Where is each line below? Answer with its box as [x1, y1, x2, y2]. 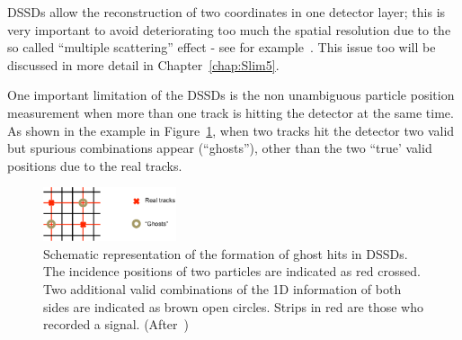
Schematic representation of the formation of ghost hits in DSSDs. [43, 244, 408, 263]
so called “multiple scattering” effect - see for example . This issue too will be [7, 38, 436, 57]
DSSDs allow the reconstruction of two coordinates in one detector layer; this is [7, 3, 446, 21]
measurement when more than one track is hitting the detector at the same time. [7, 103, 454, 121]
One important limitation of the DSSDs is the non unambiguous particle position [7, 85, 455, 104]
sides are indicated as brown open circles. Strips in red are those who [43, 297, 424, 316]
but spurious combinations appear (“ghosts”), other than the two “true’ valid [7, 139, 432, 157]
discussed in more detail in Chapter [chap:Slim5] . [7, 55, 280, 74]
